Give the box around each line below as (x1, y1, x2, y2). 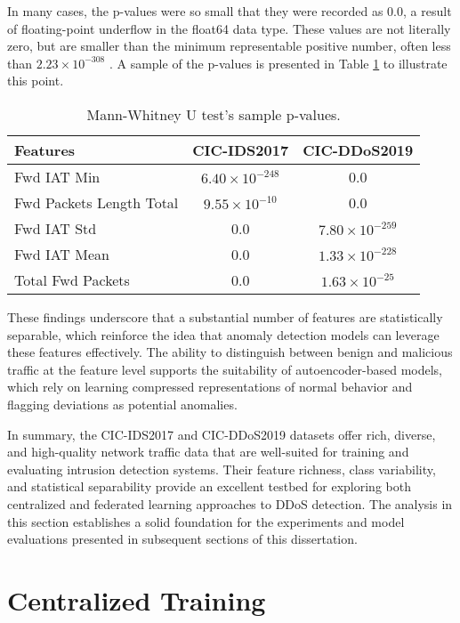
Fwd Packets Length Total (14, 191, 179, 213)
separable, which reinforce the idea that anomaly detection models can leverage (7, 325, 440, 344)
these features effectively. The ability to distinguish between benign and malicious (7, 343, 453, 361)
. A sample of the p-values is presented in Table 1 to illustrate (109, 53, 448, 72)
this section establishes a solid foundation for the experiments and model (7, 512, 405, 530)
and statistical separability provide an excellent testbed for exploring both (7, 477, 411, 496)
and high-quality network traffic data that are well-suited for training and (7, 442, 409, 461)
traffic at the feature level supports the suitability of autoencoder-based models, (7, 360, 442, 378)
